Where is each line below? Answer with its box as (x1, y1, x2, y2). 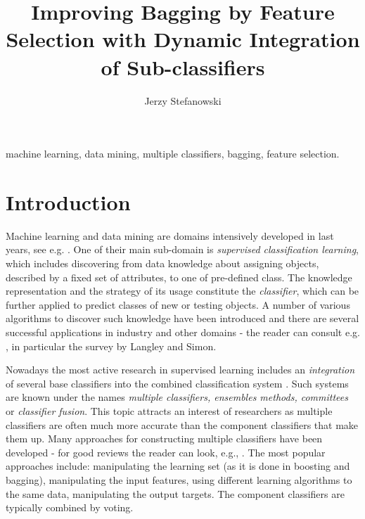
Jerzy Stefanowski (144, 93, 222, 108)
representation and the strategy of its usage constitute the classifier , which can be (6, 283, 359, 298)
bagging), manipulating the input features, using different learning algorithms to (6, 472, 352, 487)
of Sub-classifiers (101, 52, 265, 81)
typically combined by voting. (6, 500, 134, 515)
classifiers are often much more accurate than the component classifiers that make (6, 417, 359, 432)
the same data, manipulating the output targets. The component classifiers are (6, 486, 345, 501)
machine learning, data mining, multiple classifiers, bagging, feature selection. (6, 146, 340, 161)
